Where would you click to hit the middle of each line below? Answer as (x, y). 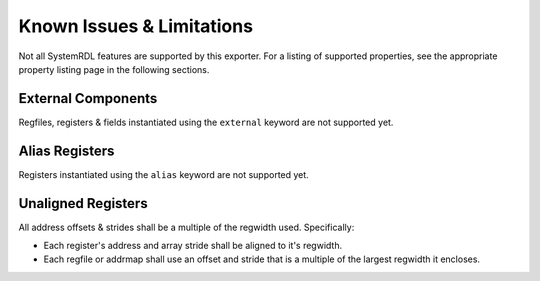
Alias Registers (66, 150)
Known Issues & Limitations (136, 26)
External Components (88, 98)
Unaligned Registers (83, 203)
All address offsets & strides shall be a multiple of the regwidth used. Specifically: (186, 227)
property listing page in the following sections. (114, 69)
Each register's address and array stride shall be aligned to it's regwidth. (193, 246)
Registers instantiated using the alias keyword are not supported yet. (163, 174)
